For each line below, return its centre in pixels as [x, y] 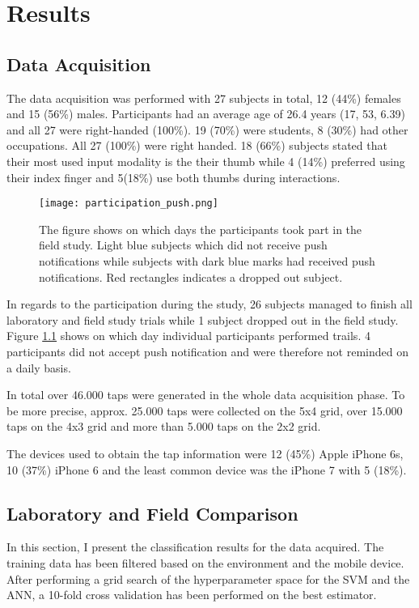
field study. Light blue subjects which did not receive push [183, 245]
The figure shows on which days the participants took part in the [201, 229]
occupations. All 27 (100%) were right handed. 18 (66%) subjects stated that [197, 145]
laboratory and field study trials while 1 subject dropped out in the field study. [203, 319]
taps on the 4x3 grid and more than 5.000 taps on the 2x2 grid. [164, 426]
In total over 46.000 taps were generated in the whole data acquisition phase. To [206, 395]
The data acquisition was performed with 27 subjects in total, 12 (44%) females [204, 98]
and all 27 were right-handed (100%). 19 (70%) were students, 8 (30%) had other [207, 129]
